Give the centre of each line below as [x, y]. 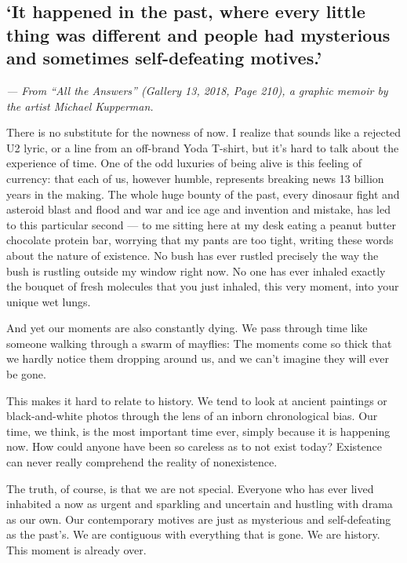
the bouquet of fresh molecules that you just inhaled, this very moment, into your [203, 286]
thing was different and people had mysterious [198, 34]
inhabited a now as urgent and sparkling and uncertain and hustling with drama [200, 504]
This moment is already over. [76, 550]
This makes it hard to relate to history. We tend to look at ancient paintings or [197, 400]
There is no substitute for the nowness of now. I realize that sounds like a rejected [204, 132]
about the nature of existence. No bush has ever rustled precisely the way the [193, 255]
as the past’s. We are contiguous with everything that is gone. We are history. [193, 534]
